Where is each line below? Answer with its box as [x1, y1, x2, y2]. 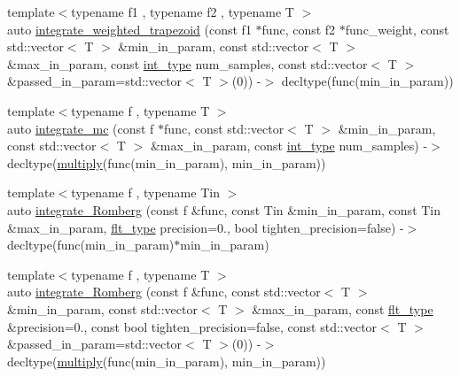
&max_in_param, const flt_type [252, 299, 433, 318]
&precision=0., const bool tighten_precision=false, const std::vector [7, 317, 378, 335]
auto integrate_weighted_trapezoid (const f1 [7, 19, 252, 38]
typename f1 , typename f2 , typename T [71, 3, 294, 20]
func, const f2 [261, 19, 336, 38]
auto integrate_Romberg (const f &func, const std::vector [7, 282, 321, 301]
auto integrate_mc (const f [7, 119, 154, 137]
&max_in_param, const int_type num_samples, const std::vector [7, 54, 368, 73]
